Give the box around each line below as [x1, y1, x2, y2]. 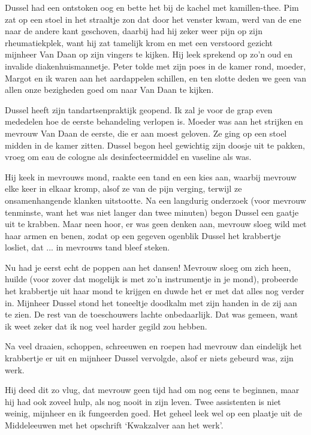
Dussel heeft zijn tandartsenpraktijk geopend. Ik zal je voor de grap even [5, 103, 273, 116]
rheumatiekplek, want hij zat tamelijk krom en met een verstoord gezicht [5, 36, 273, 49]
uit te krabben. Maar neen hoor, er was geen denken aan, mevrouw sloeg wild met [5, 217, 307, 230]
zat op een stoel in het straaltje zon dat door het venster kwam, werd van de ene [5, 13, 301, 25]
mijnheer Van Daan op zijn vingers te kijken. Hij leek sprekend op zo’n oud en [5, 48, 292, 61]
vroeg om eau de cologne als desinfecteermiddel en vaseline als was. [5, 150, 252, 163]
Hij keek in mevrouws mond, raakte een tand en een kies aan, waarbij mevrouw [5, 170, 297, 183]
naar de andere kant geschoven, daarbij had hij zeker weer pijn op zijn [5, 25, 263, 37]
